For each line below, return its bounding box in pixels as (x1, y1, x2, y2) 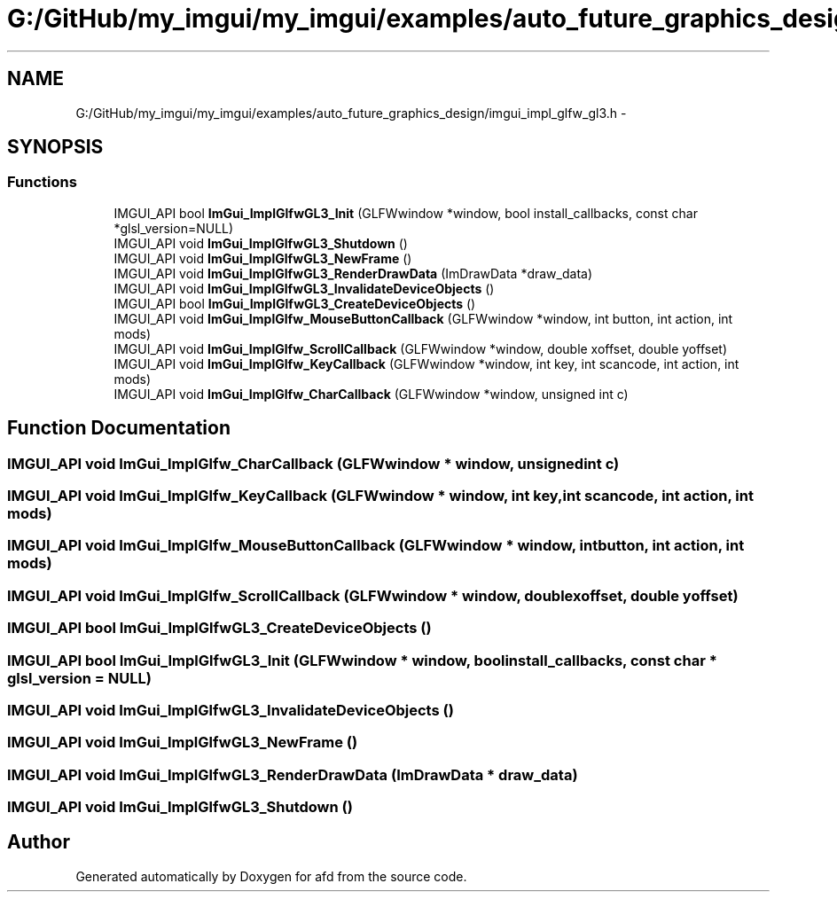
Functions (7, 173, 77, 192)
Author (7, 831, 70, 854)
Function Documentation (7, 417, 231, 440)
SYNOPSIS (7, 136, 104, 159)
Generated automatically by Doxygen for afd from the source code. (75, 868, 467, 884)
